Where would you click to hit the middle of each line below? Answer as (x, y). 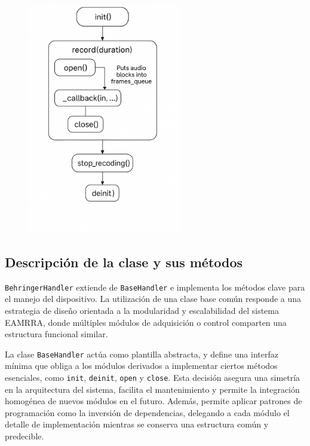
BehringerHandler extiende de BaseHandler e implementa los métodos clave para (155, 287)
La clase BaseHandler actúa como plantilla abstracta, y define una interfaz (142, 354)
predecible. (24, 436)
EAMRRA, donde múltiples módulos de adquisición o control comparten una (146, 322)
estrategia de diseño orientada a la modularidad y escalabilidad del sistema (142, 310)
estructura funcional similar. (56, 334)
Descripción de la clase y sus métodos (124, 262)
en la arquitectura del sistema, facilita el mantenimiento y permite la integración (152, 389)
